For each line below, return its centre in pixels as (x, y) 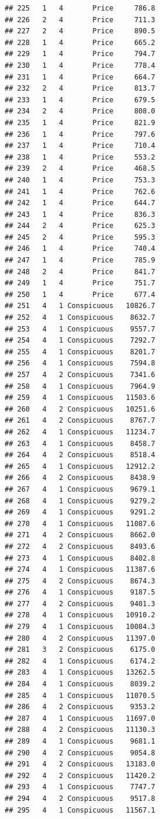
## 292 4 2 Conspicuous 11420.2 (80, 775)
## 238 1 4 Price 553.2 (80, 157)
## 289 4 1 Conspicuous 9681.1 (80, 741)
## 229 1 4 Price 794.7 (80, 54)
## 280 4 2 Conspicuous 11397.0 (80, 638)
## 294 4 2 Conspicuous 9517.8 (80, 798)
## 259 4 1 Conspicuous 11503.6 (80, 398)
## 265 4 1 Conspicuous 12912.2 (80, 466)
